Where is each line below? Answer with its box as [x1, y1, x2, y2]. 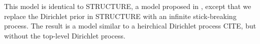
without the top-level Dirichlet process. [4, 30, 125, 40]
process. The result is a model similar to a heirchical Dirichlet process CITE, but [4, 20, 256, 31]
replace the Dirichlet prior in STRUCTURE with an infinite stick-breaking [4, 10, 237, 21]
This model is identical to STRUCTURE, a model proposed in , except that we [4, 1, 251, 11]
